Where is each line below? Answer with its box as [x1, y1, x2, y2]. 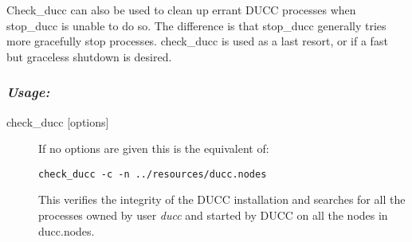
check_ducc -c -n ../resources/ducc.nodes [38, 168, 267, 180]
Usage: [6, 82, 50, 102]
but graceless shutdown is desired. [6, 48, 172, 64]
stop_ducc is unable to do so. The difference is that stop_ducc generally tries [6, 17, 386, 33]
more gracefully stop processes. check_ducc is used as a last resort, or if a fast [6, 33, 388, 49]
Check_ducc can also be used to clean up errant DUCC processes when [6, 2, 356, 18]
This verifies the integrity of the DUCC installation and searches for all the [38, 191, 406, 208]
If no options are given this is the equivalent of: [38, 140, 269, 157]
